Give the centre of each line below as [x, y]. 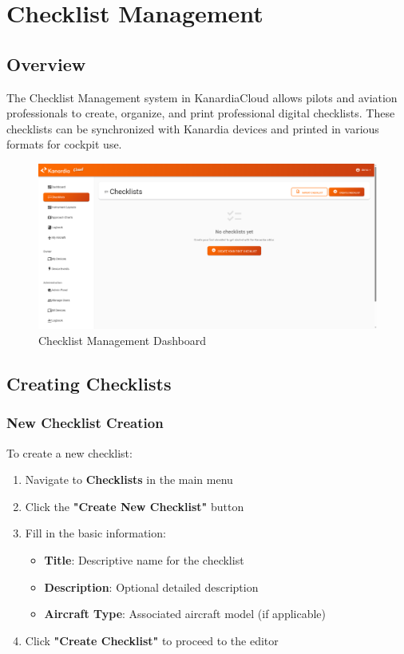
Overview [46, 63]
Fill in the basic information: [95, 533]
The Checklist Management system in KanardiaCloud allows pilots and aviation [202, 97]
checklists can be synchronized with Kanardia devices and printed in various [193, 128]
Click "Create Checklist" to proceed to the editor [152, 640]
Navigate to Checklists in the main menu [129, 480]
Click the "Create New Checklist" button [135, 506]
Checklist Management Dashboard [122, 340]
